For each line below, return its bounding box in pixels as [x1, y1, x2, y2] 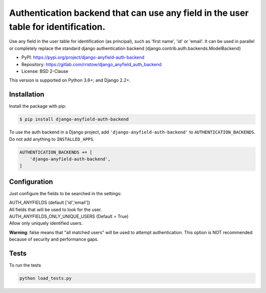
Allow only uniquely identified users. [9, 220, 83, 226]
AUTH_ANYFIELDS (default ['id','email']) [9, 200, 91, 206]
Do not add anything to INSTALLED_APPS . [9, 136, 95, 142]
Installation [9, 90, 44, 99]
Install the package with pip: [9, 103, 66, 109]
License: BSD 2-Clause [21, 68, 68, 74]
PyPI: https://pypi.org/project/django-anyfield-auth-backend [21, 54, 145, 60]
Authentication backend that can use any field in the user [9, 7, 249, 18]
